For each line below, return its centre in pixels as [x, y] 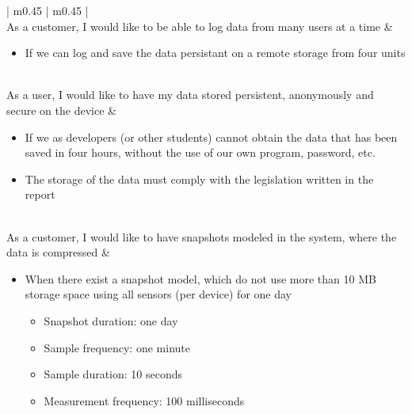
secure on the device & [61, 110]
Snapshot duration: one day [111, 320]
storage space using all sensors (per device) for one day [158, 294]
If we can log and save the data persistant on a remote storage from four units [215, 53]
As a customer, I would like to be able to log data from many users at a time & [200, 26]
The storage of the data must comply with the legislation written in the [199, 179]
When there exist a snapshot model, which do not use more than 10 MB [200, 278]
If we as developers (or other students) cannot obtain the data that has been [211, 137]
